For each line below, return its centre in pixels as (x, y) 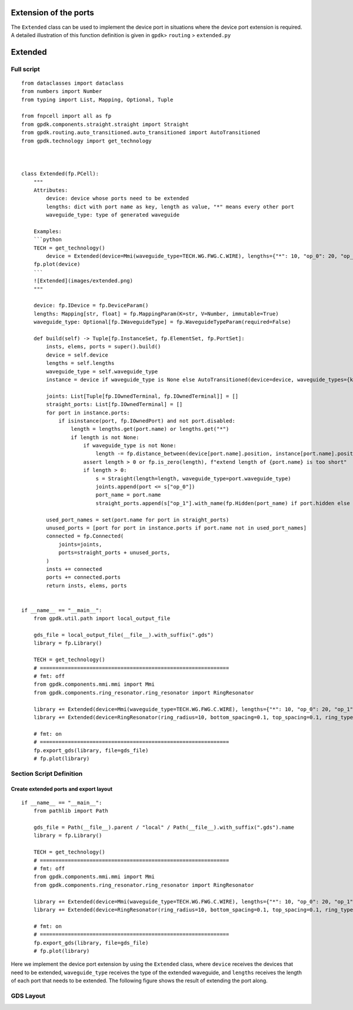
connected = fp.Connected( (85, 536)
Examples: (47, 231)
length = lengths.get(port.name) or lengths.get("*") (150, 429)
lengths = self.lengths (80, 363)
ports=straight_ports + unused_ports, (114, 553)
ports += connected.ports (83, 577)
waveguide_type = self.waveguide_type (102, 371)
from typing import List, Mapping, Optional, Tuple (97, 99)
